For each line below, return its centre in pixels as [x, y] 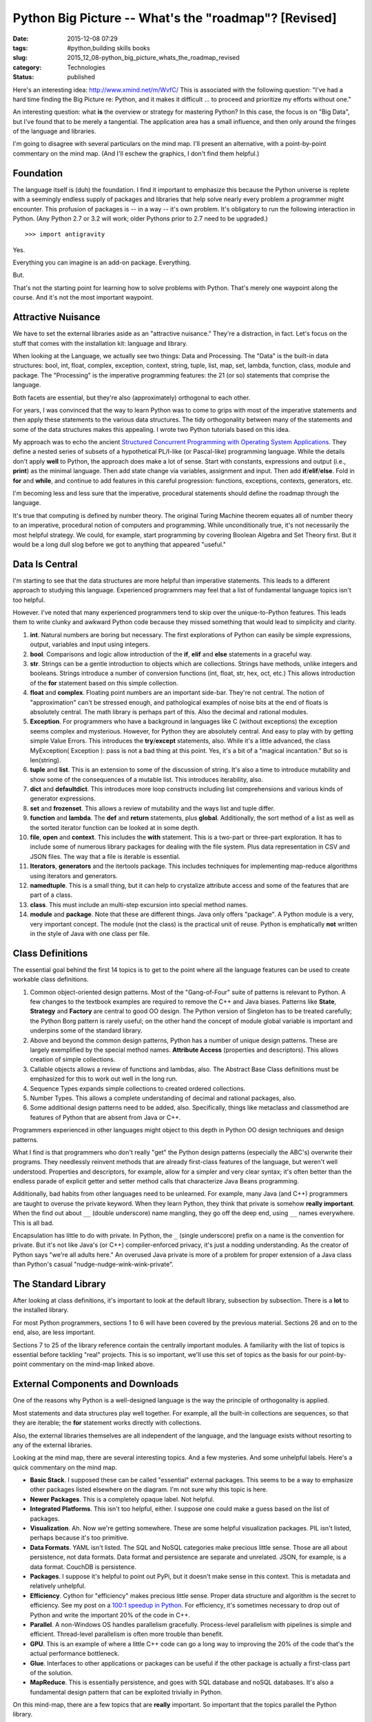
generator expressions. [63, 798]
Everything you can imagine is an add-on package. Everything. [102, 262]
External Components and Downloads [96, 1384]
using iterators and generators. [74, 875]
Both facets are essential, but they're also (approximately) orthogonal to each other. [132, 397]
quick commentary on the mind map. [65, 1467]
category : [27, 67]
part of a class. [51, 895]
